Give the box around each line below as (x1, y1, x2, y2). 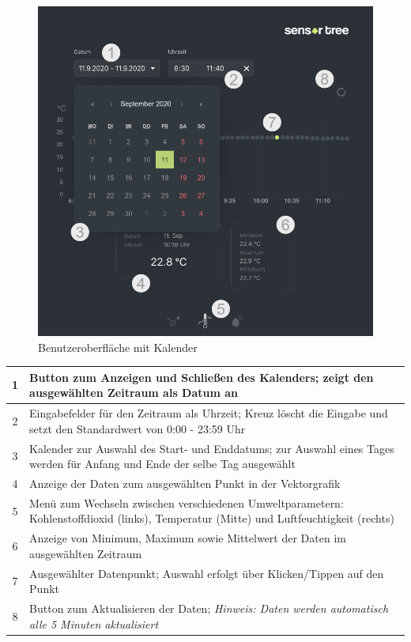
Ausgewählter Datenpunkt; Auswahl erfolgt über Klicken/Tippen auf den (29, 565, 384, 581)
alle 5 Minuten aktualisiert (29, 615, 159, 632)
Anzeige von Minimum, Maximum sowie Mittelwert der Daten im (29, 530, 346, 546)
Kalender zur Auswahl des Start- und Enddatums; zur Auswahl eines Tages (29, 440, 394, 456)
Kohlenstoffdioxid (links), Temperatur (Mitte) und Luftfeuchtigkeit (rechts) (29, 510, 394, 527)
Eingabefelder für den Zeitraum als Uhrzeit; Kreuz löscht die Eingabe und (29, 405, 388, 421)
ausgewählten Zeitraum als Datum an (29, 384, 239, 401)
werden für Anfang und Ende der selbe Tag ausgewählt (29, 455, 296, 472)
